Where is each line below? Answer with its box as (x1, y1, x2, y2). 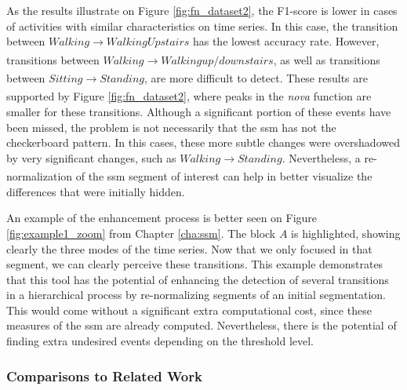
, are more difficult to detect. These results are (144, 69, 368, 86)
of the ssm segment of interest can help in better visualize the (75, 168, 372, 184)
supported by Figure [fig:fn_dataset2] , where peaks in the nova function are (6, 88, 372, 104)
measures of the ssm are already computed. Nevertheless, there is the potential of (6, 317, 397, 334)
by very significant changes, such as (6, 149, 176, 166)
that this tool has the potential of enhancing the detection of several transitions (6, 271, 389, 287)
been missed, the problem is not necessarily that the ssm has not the (6, 118, 336, 135)
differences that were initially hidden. (6, 183, 185, 199)
